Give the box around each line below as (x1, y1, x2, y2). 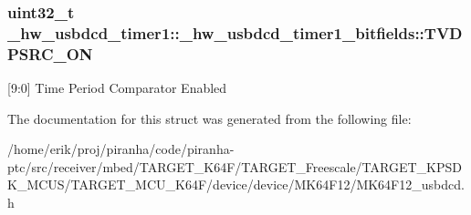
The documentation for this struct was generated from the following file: (7, 108, 412, 128)
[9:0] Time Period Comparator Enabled (7, 78, 227, 97)
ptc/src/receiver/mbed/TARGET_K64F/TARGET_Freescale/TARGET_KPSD (7, 157, 462, 176)
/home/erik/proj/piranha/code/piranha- (7, 139, 235, 159)
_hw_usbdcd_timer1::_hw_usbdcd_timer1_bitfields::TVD (7, 21, 463, 44)
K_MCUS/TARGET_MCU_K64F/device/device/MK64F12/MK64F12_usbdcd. (7, 175, 465, 194)
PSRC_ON (7, 42, 93, 65)
